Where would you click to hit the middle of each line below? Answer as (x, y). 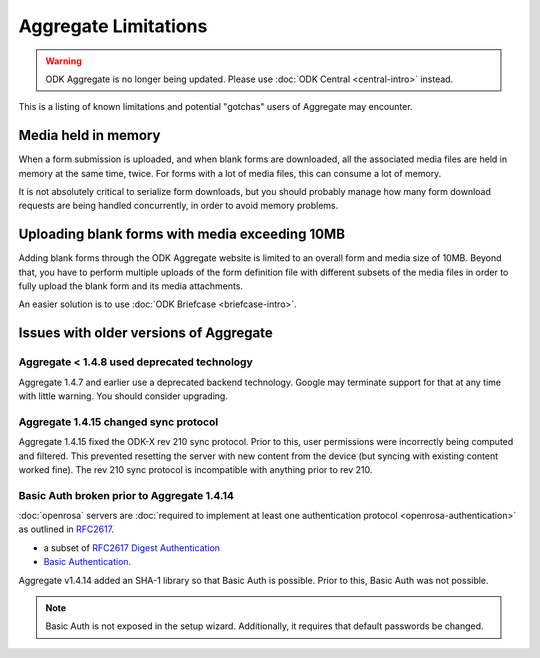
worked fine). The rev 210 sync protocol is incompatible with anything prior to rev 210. (195, 469)
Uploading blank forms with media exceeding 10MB (181, 234)
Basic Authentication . (87, 562)
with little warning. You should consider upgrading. (123, 396)
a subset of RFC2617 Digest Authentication (131, 547)
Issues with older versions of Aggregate (146, 333)
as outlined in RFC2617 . (66, 529)
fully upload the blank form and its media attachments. (131, 286)
